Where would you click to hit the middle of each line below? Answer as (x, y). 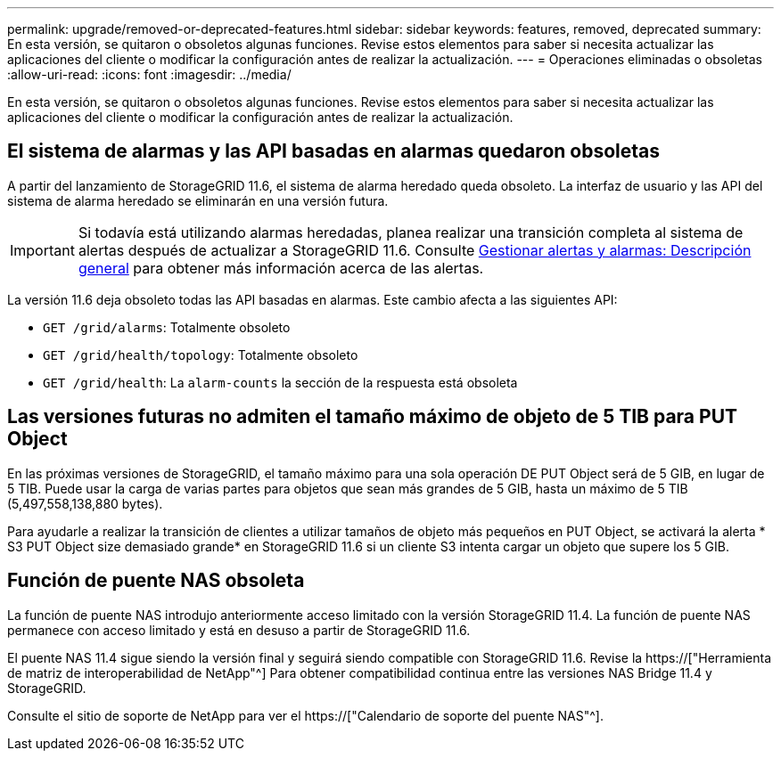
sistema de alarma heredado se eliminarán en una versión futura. (198, 200)
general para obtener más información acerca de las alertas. (281, 268)
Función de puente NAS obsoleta (156, 581)
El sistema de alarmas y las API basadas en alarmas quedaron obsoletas (334, 151)
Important (42, 250)
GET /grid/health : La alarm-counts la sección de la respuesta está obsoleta (280, 382)
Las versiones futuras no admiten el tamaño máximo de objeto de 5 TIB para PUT (373, 417)
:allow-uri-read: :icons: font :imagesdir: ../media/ (149, 74)
